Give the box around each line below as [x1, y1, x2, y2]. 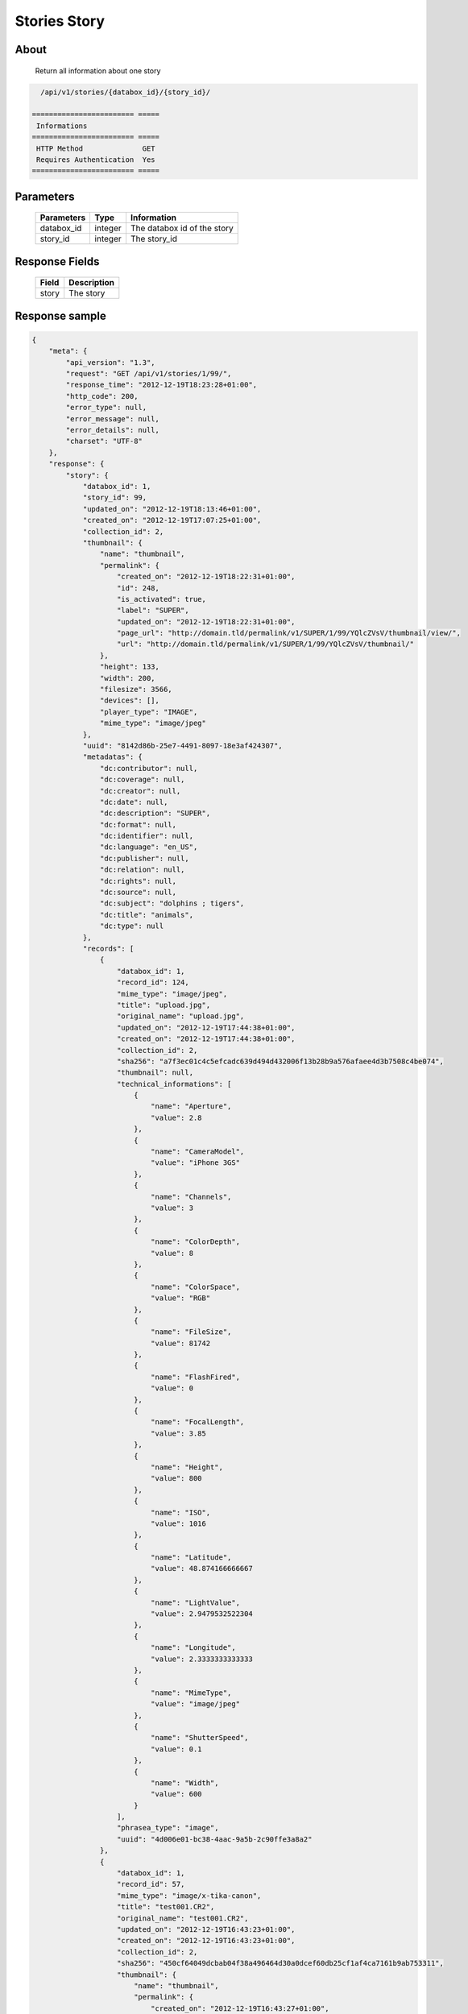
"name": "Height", [150, 1462, 223, 1472]
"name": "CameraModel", [150, 1147, 245, 1156]
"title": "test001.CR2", [117, 1902, 215, 1912]
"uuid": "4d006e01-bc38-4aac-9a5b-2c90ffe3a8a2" [117, 1834, 313, 1844]
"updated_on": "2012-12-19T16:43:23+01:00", [117, 1925, 296, 1933]
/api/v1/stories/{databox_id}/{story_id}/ [40, 87, 211, 97]
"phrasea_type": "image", [117, 1823, 219, 1833]
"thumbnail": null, [117, 1068, 193, 1077]
